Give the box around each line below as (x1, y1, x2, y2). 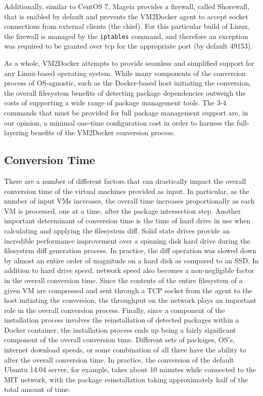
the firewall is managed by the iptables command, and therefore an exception (4, 30, 248, 41)
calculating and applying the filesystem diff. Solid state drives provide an (4, 225, 230, 235)
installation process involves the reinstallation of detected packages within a (4, 314, 239, 325)
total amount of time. (4, 384, 71, 394)
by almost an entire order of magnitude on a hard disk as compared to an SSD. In (4, 255, 259, 265)
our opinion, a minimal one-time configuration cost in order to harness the (4, 117, 235, 128)
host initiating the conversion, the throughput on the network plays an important (4, 295, 256, 305)
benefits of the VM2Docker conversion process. (30, 127, 176, 138)
